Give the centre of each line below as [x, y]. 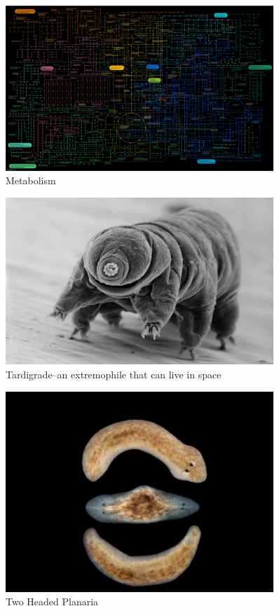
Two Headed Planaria [52, 602]
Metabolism [31, 180]
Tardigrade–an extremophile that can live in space [114, 375]
